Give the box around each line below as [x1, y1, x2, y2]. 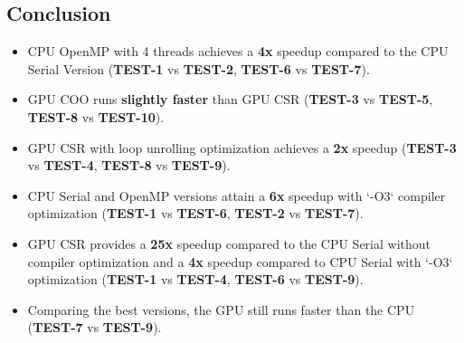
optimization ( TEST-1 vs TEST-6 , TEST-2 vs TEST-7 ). [27, 204, 364, 223]
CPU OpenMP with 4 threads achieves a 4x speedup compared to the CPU [27, 42, 449, 61]
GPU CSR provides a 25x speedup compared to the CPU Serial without [27, 233, 431, 252]
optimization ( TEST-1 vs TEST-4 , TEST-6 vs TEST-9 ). [27, 270, 364, 289]
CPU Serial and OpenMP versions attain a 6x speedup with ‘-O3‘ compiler [27, 186, 446, 205]
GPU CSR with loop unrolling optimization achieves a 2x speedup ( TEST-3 [27, 138, 457, 157]
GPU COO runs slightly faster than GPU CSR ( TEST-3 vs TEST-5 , [27, 90, 433, 109]
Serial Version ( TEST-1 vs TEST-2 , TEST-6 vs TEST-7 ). [27, 59, 370, 78]
